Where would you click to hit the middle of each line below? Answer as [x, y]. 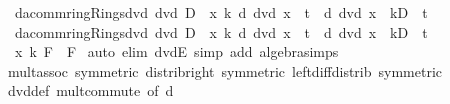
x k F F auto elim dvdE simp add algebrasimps [176, 51]
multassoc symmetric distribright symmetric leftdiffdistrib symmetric [224, 70]
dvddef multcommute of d [90, 90]
